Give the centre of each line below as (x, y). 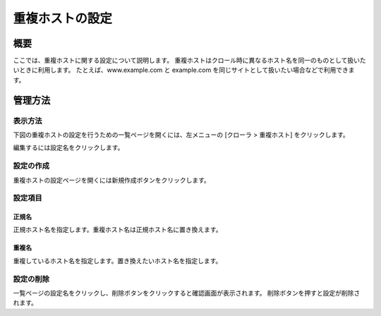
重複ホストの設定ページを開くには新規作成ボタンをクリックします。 (112, 180)
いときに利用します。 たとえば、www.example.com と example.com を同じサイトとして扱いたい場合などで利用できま (184, 70)
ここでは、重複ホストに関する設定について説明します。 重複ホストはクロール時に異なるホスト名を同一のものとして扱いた (189, 61)
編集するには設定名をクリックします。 (68, 147)
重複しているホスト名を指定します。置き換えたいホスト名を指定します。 (117, 260)
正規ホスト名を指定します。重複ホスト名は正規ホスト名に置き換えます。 (117, 230)
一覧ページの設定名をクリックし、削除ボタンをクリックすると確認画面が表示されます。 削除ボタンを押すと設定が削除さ (187, 293)
